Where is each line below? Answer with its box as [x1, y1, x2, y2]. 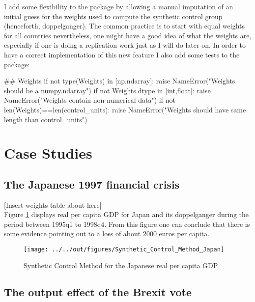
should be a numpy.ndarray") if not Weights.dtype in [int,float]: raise [4, 85, 211, 95]
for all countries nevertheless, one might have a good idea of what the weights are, [4, 30, 252, 40]
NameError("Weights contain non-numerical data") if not [4, 95, 175, 105]
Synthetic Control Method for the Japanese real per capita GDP [24, 260, 218, 270]
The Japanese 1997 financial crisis [4, 176, 180, 192]
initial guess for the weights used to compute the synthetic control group [4, 11, 223, 21]
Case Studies [4, 143, 92, 163]
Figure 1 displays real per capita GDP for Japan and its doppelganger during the [4, 209, 249, 220]
